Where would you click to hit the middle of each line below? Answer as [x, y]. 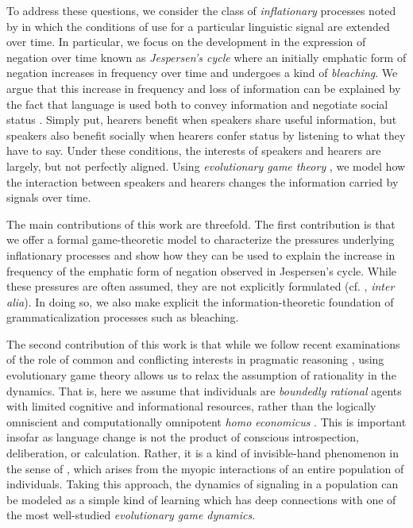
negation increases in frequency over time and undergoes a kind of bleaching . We [202, 73]
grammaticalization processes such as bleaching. [123, 317]
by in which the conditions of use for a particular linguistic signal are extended [198, 26]
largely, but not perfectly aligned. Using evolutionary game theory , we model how [206, 166]
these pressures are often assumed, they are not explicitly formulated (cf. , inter [201, 286]
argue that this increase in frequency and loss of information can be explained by [204, 88]
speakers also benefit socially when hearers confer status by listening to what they [206, 135]
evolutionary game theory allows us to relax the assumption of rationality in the [201, 375]
